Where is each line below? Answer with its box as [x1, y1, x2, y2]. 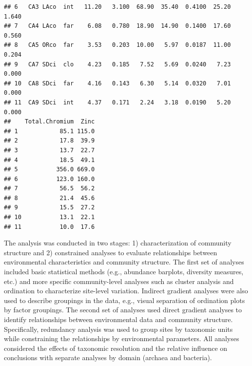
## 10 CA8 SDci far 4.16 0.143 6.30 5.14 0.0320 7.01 [4, 80, 231, 87]
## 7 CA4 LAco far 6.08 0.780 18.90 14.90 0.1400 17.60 [4, 22, 231, 30]
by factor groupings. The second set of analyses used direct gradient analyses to [4, 305, 242, 315]
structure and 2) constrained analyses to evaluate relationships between [4, 247, 217, 257]
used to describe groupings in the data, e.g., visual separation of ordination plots [4, 295, 245, 305]
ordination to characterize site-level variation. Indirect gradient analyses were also [4, 285, 248, 296]
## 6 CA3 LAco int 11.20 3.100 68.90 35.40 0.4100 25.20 [4, 3, 231, 10]
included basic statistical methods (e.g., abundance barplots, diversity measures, [4, 266, 244, 277]
